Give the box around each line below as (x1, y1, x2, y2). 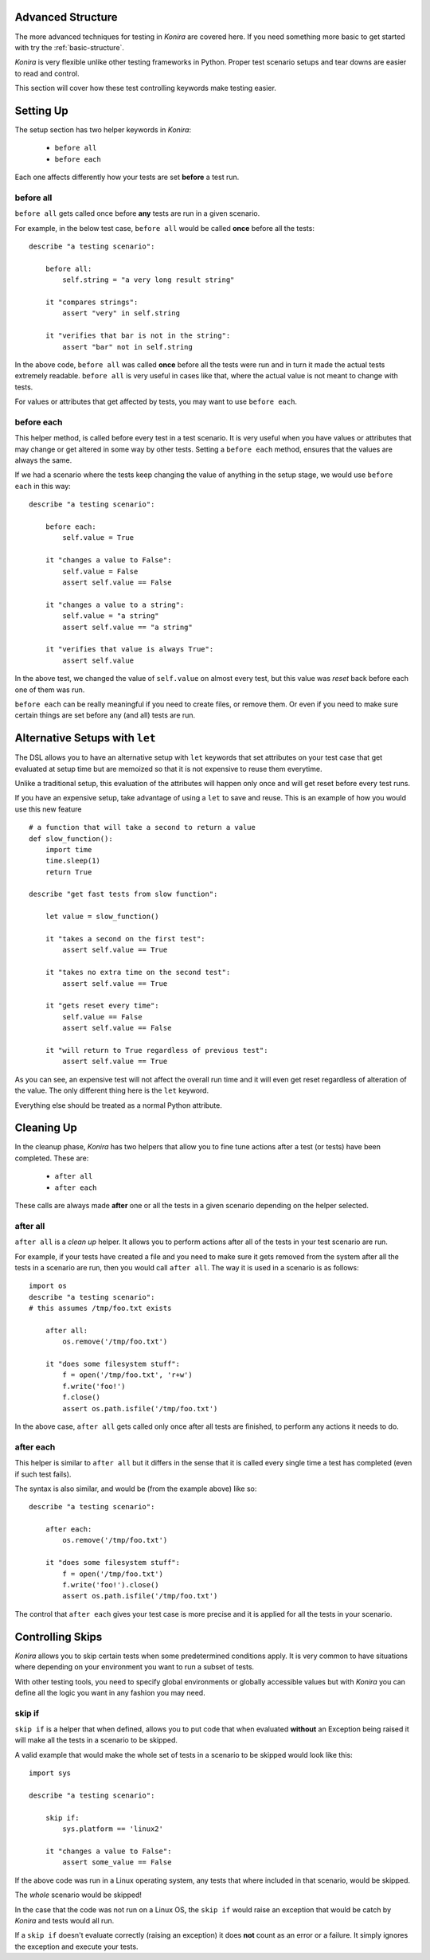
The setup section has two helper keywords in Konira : (14, 124, 191, 135)
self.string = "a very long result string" (62, 276, 235, 284)
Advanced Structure (14, 10, 119, 24)
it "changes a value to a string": (45, 600, 185, 609)
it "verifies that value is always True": (45, 645, 214, 654)
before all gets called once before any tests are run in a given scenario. (14, 209, 260, 218)
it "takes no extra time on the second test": (45, 968, 231, 977)
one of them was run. (14, 685, 85, 694)
